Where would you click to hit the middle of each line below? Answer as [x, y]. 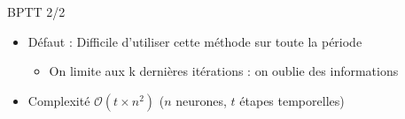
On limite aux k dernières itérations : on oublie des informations [224, 71]
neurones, [201, 100]
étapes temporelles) [292, 100]
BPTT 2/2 [36, 11]
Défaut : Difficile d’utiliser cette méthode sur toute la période [195, 41]
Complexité [59, 100]
